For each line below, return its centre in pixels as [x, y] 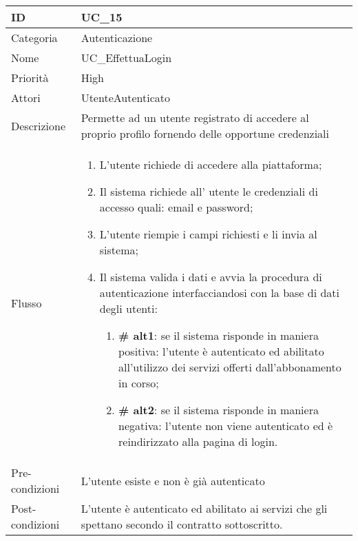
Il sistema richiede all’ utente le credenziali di [209, 191]
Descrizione [39, 125]
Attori [26, 98]
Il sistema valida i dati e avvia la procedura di [211, 277]
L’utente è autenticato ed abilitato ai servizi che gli [204, 508]
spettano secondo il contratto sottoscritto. [182, 524]
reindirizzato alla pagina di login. [198, 441]
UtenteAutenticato [125, 98]
